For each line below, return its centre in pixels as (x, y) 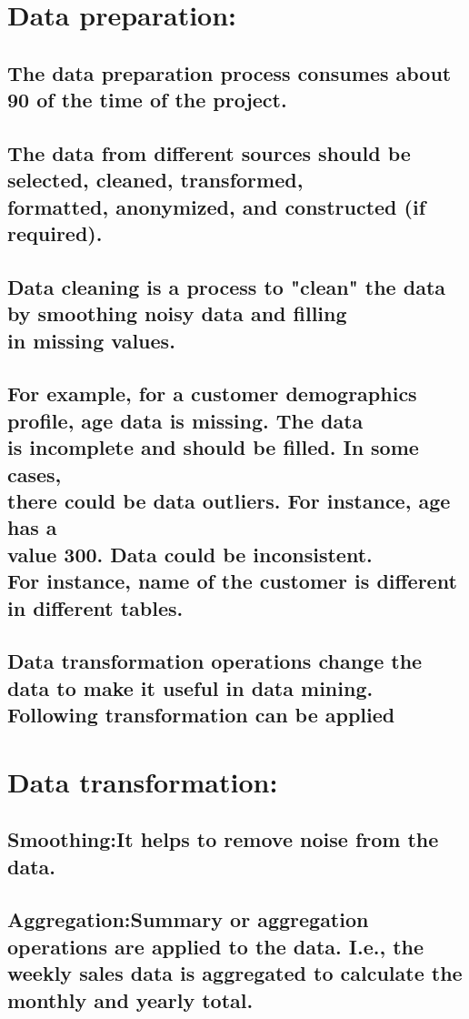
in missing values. (91, 340)
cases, (35, 474)
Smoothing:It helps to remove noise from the (223, 839)
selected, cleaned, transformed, (155, 180)
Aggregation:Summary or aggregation (188, 919)
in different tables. (95, 607)
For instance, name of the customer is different (232, 581)
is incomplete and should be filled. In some (213, 447)
